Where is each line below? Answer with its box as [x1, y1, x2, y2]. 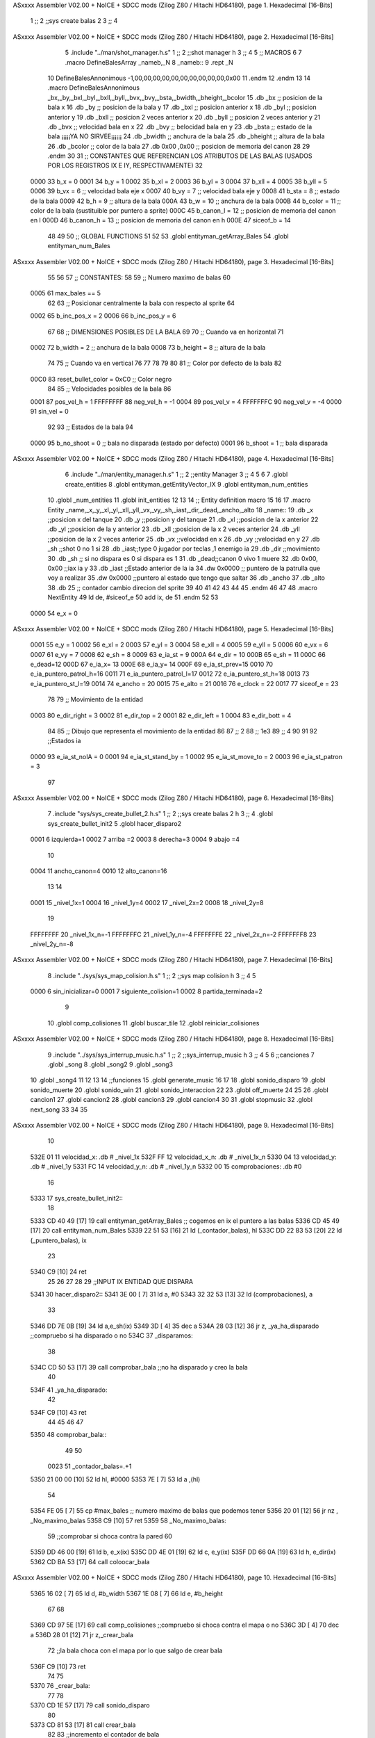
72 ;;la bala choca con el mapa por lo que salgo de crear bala [47, 1646, 223, 1655]
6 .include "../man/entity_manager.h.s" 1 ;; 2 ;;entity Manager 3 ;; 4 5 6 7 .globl [65, 470, 288, 479]
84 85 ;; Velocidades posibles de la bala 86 [47, 384, 172, 393]
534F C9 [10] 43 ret [30, 1408, 87, 1416]
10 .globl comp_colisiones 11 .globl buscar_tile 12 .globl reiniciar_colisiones [47, 1018, 260, 1027]
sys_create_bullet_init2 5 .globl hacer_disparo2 [47, 819, 182, 827]
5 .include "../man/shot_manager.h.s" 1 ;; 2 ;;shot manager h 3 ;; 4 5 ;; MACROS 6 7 [65, 49, 302, 57]
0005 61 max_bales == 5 [30, 289, 101, 298]
